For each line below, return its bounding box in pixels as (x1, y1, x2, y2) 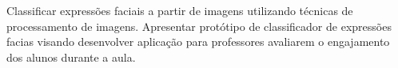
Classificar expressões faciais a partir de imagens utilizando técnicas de (6, 2, 353, 18)
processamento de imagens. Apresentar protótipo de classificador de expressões (6, 17, 392, 34)
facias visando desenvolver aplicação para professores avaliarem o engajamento (6, 33, 390, 50)
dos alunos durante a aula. (6, 48, 136, 65)
